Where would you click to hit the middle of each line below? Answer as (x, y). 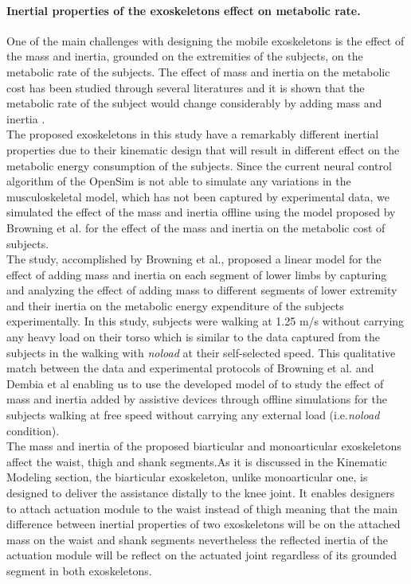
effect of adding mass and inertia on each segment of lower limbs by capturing (197, 274)
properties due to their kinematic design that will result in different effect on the (203, 149)
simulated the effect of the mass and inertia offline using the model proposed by (201, 212)
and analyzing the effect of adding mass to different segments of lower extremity (202, 290)
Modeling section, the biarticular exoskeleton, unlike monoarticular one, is (187, 477)
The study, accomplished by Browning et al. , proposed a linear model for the (194, 259)
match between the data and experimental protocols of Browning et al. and (190, 368)
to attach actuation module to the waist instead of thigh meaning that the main (202, 508)
